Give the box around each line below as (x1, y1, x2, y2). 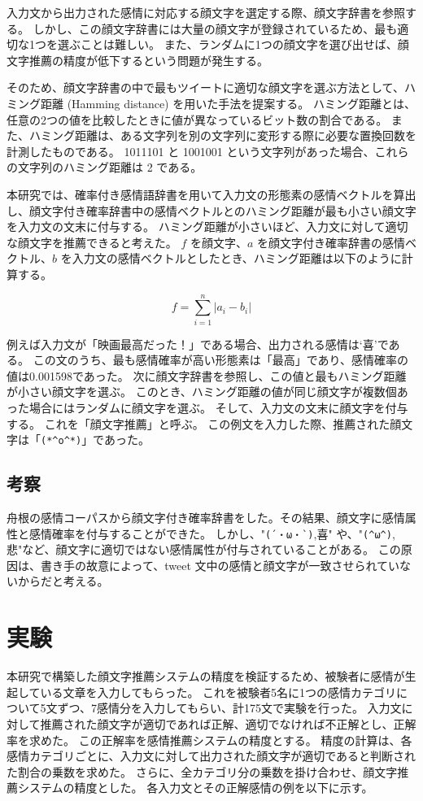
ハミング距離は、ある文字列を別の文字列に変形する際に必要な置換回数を (28, 127, 416, 144)
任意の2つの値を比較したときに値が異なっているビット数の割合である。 (7, 111, 388, 128)
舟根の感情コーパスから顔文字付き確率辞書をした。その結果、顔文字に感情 (7, 509, 405, 526)
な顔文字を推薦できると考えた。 (7, 233, 177, 250)
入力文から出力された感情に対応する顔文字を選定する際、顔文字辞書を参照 (7, 4, 405, 20)
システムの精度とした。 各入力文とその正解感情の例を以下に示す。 (17, 779, 373, 796)
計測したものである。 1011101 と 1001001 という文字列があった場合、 (7, 142, 375, 159)
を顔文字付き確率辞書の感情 (257, 233, 406, 250)
